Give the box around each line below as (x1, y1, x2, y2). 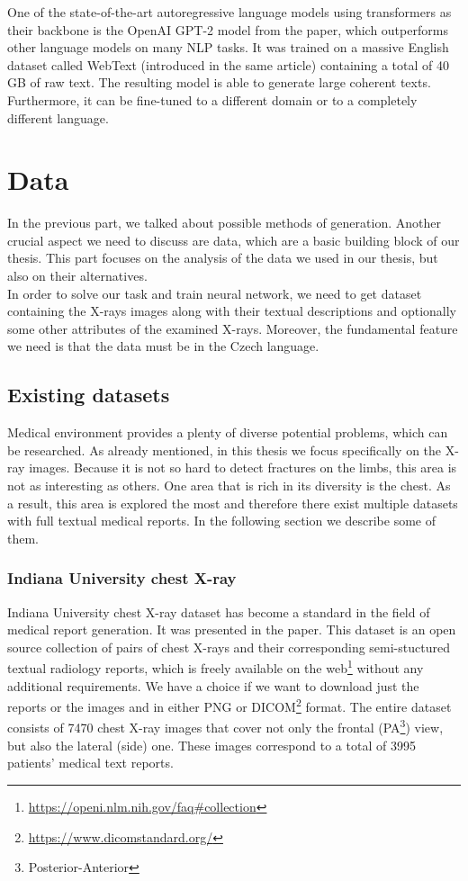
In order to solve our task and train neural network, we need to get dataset (7, 283, 422, 302)
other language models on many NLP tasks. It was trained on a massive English (7, 38, 449, 57)
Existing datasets (7, 381, 170, 409)
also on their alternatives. (7, 266, 148, 285)
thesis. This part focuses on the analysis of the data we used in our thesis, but (7, 248, 438, 267)
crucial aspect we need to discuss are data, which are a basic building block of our (7, 230, 460, 249)
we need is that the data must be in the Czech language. (7, 337, 319, 355)
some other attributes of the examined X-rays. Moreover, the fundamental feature (7, 319, 458, 337)
